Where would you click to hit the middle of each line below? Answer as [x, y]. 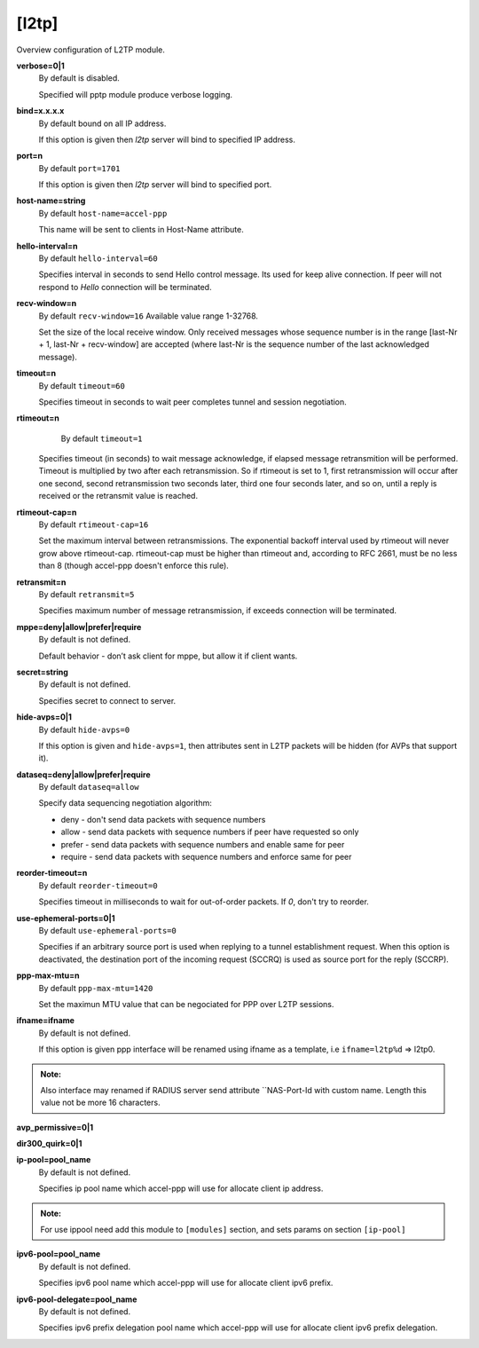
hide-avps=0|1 [44, 717]
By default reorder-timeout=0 [98, 885]
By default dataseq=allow [89, 787]
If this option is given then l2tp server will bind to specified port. [155, 185]
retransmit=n [41, 582]
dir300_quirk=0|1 [49, 1144]
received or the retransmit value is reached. [118, 496]
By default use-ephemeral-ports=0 [107, 930]
